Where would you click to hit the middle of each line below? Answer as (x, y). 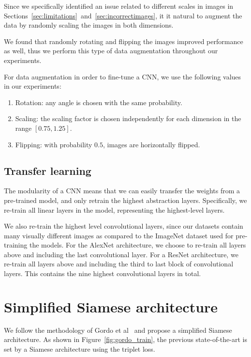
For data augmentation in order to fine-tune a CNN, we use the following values (123, 76)
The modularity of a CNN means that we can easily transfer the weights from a (122, 191)
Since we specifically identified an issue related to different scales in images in (119, 6)
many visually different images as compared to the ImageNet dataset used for (119, 235)
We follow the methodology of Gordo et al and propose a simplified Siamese (118, 330)
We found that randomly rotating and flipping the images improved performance (124, 41)
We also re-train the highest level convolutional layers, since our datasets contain (124, 226)
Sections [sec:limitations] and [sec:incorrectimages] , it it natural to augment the (123, 15)
